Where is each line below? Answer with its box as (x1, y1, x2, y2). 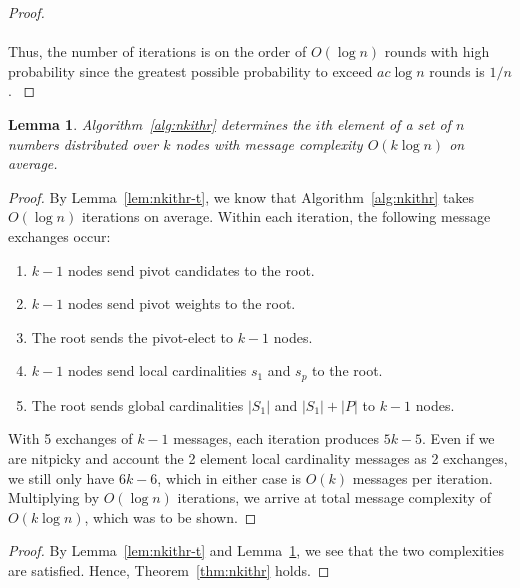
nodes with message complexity (175, 133, 363, 154)
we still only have (8, 467, 115, 488)
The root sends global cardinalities (31, 394, 244, 415)
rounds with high (384, 41, 490, 62)
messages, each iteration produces (173, 428, 379, 449)
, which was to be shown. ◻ (84, 506, 257, 527)
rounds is (429, 60, 485, 81)
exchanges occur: (8, 225, 111, 246)
